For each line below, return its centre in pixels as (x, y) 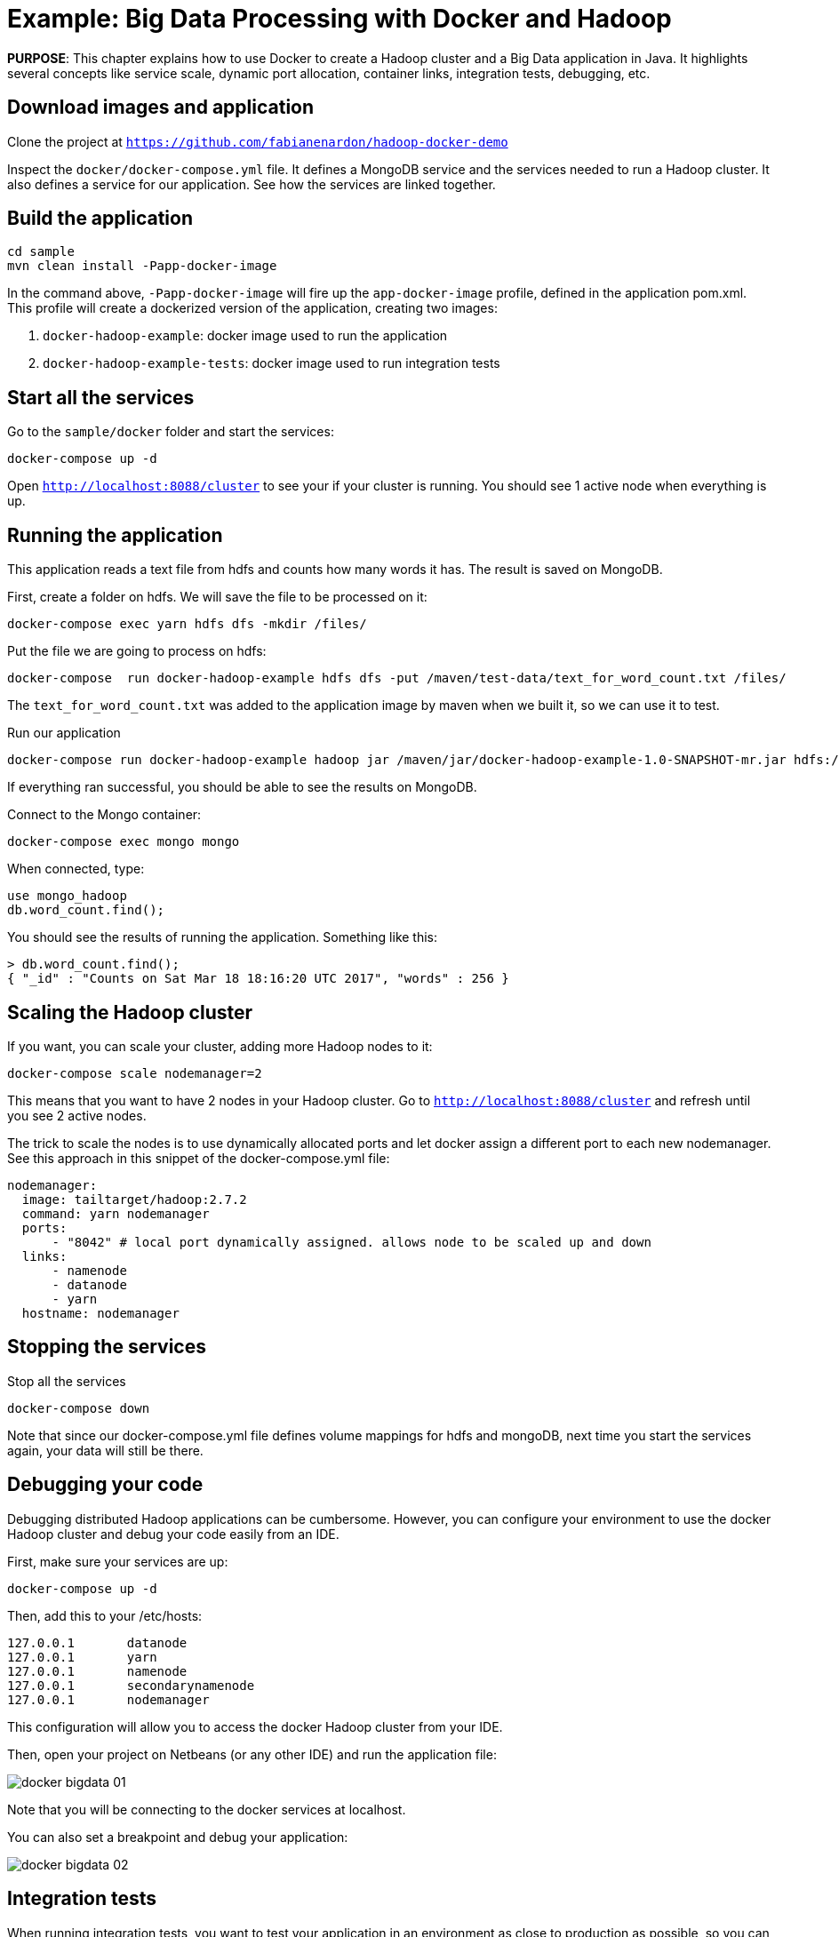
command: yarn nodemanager (116, 1213)
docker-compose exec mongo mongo (124, 842)
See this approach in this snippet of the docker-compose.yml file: (199, 1158)
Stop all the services (67, 1381)
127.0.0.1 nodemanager (108, 1699)
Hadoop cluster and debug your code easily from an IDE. (173, 1534)
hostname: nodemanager (100, 1313)
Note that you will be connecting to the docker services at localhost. (207, 1809)
